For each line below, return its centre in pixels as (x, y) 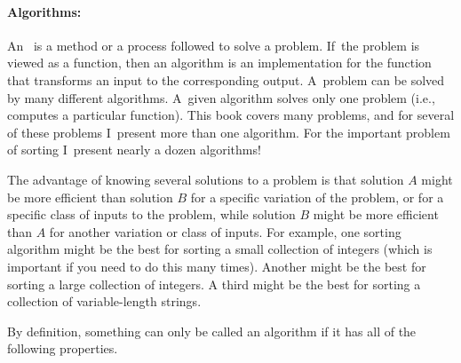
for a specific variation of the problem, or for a (317, 197)
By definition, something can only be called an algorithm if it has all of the (212, 331)
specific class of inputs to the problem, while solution (151, 214)
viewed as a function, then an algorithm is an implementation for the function (219, 63)
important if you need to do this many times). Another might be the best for (217, 266)
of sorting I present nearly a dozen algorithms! (134, 150)
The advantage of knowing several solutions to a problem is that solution (206, 179)
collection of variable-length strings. (104, 301)
